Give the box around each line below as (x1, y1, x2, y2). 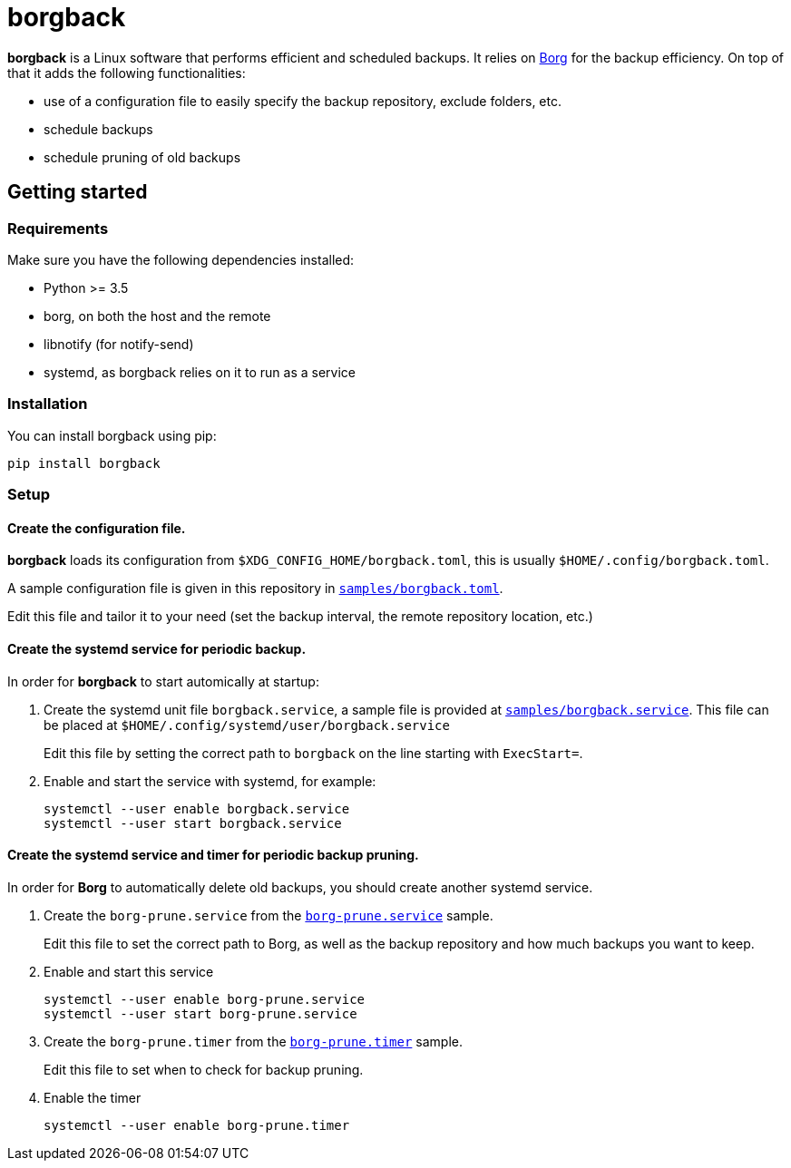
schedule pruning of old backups (44, 149, 241, 165)
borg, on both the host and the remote (44, 307, 271, 324)
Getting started (7, 180, 148, 204)
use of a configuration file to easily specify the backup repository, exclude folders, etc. (44, 92, 562, 109)
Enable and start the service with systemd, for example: (44, 773, 376, 789)
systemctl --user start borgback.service (44, 815, 342, 831)
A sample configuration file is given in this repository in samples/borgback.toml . (7, 580, 503, 597)
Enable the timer (44, 1089, 142, 1105)
